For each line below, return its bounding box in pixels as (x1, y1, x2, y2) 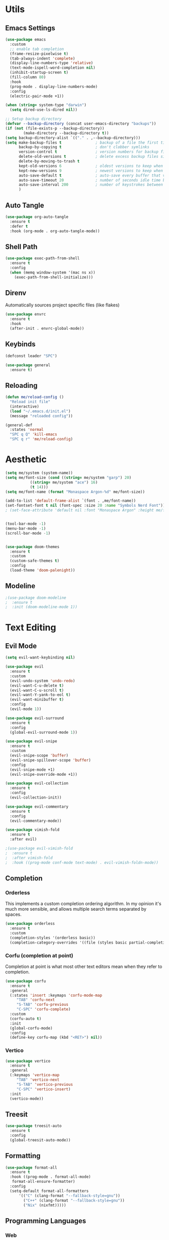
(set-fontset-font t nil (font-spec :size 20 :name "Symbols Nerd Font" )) (5, 503, 165, 508)
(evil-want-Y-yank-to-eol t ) (10, 692, 71, 697)
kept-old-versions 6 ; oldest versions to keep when (18, 163, 163, 168)
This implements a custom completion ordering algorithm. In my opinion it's (5, 901, 162, 907)
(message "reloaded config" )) (10, 413, 73, 418)
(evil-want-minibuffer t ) (10, 697, 64, 702)
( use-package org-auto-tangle (5, 214, 69, 219)
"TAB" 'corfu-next (16, 997, 55, 1002)
